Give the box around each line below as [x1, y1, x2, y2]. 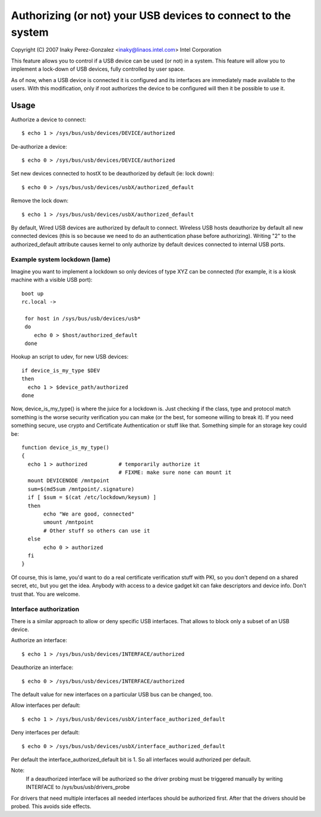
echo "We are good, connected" [43, 511, 135, 517]
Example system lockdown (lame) [11, 256, 111, 264]
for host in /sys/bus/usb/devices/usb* [24, 315, 141, 322]
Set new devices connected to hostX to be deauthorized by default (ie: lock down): [11, 170, 214, 177]
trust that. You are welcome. [11, 590, 80, 598]
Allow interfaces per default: [11, 702, 81, 709]
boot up [21, 290, 44, 297]
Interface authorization [11, 605, 80, 614]
